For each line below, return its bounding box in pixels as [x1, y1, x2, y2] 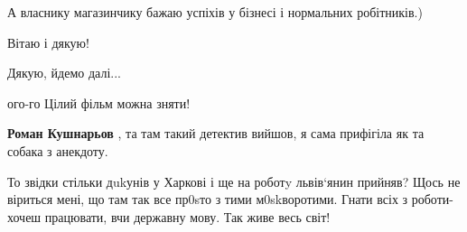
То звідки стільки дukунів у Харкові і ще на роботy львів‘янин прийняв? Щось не [7, 172, 461, 190]
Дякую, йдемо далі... [7, 63, 121, 82]
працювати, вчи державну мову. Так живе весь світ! [44, 207, 331, 226]
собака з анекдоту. [7, 141, 108, 160]
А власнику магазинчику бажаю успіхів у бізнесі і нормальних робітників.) [7, 3, 423, 21]
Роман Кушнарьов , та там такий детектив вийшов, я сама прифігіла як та [7, 124, 425, 143]
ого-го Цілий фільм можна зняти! [7, 93, 191, 112]
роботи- [411, 190, 453, 209]
